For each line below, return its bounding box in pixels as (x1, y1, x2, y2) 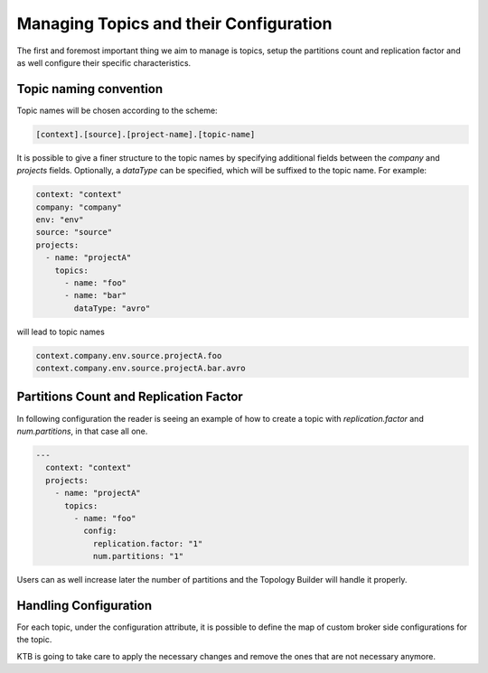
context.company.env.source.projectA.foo (35, 351, 222, 360)
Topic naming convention (16, 81, 164, 97)
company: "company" (35, 201, 122, 212)
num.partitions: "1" (92, 551, 184, 562)
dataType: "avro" (73, 303, 151, 313)
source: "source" (35, 227, 113, 238)
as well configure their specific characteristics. (16, 57, 192, 68)
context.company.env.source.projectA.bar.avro (35, 363, 246, 374)
